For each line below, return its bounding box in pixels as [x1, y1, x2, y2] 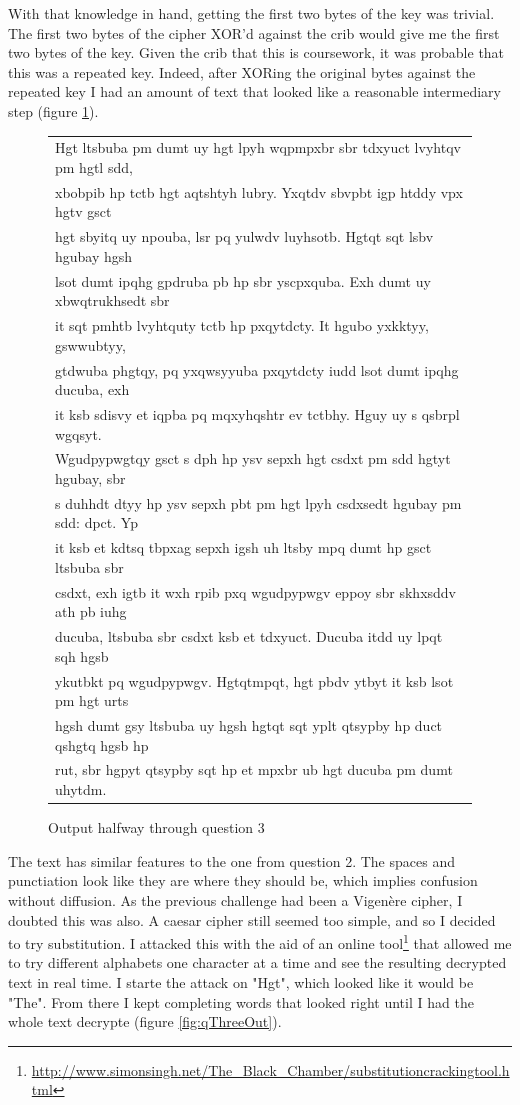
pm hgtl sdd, [55, 156, 133, 177]
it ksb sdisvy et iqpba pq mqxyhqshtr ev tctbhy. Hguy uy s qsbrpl [55, 403, 460, 424]
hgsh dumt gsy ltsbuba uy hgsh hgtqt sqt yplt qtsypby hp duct [55, 715, 443, 735]
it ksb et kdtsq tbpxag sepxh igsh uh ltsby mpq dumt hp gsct [55, 537, 432, 558]
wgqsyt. [55, 423, 102, 444]
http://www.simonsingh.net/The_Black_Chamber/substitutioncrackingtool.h [31, 1059, 510, 1080]
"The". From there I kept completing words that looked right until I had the [8, 991, 474, 1012]
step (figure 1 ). [8, 100, 99, 121]
